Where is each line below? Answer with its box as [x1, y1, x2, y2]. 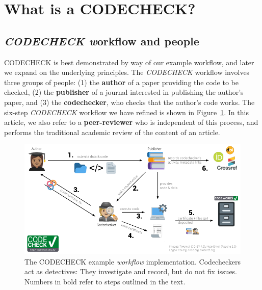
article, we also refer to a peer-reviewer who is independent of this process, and [4, 117, 258, 127]
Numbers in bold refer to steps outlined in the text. [24, 276, 186, 286]
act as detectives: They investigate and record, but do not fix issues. [24, 266, 238, 277]
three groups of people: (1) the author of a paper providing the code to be [4, 76, 239, 87]
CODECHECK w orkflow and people [4, 33, 199, 48]
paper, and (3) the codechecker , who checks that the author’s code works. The [4, 96, 255, 107]
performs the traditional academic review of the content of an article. [4, 126, 220, 137]
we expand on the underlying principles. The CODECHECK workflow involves [4, 67, 250, 77]
